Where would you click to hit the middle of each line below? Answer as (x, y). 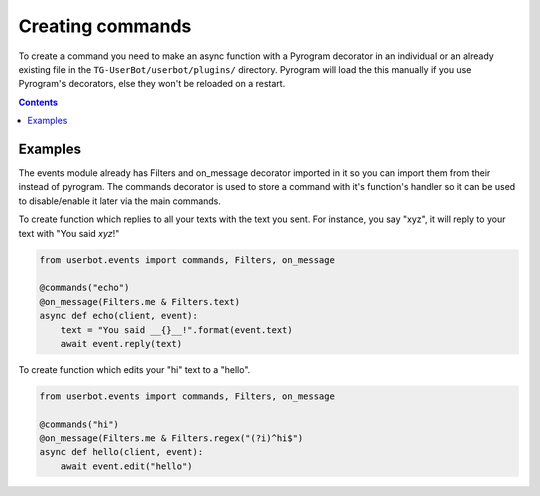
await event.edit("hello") (127, 466)
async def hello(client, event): (121, 452)
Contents (38, 102)
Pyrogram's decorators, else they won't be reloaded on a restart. (152, 84)
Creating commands (105, 26)
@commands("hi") (79, 424)
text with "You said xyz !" (69, 233)
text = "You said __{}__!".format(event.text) (177, 329)
